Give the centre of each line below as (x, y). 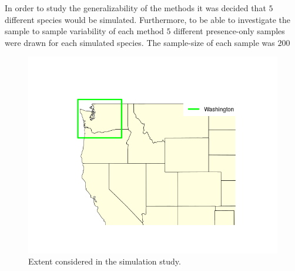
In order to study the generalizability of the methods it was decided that (135, 8)
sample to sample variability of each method (84, 31)
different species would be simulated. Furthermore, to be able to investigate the (147, 19)
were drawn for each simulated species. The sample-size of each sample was (140, 42)
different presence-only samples (229, 31)
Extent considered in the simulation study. (105, 261)
